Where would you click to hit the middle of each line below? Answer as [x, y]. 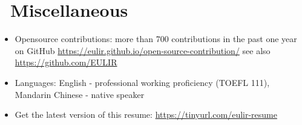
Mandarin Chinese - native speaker [80, 94]
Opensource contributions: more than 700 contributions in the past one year [156, 39]
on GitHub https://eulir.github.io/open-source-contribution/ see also [143, 50]
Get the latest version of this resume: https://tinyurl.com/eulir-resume [146, 114]
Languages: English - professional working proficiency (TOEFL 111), [142, 82]
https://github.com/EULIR [66, 62]
